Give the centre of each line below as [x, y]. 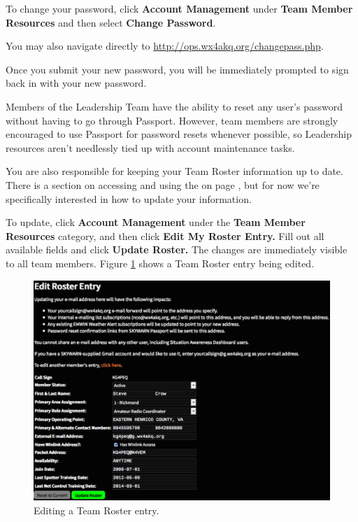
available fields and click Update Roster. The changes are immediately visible [177, 249]
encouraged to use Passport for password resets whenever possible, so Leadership [179, 134]
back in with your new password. [76, 83]
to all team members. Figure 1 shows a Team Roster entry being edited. [160, 263]
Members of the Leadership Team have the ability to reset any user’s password [174, 106]
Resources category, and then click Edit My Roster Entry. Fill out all [165, 235]
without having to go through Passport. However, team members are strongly [172, 120]
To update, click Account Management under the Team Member [156, 222]
